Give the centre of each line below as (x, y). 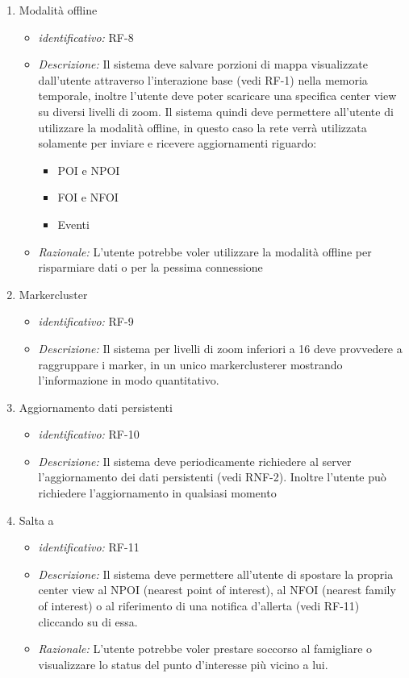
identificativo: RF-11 (89, 547)
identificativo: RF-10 (89, 434)
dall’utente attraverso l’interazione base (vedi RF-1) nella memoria (203, 79)
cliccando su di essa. (88, 621)
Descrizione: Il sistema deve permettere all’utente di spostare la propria (216, 574)
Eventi (73, 224)
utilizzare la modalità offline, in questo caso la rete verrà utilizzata (202, 127)
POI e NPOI (89, 170)
